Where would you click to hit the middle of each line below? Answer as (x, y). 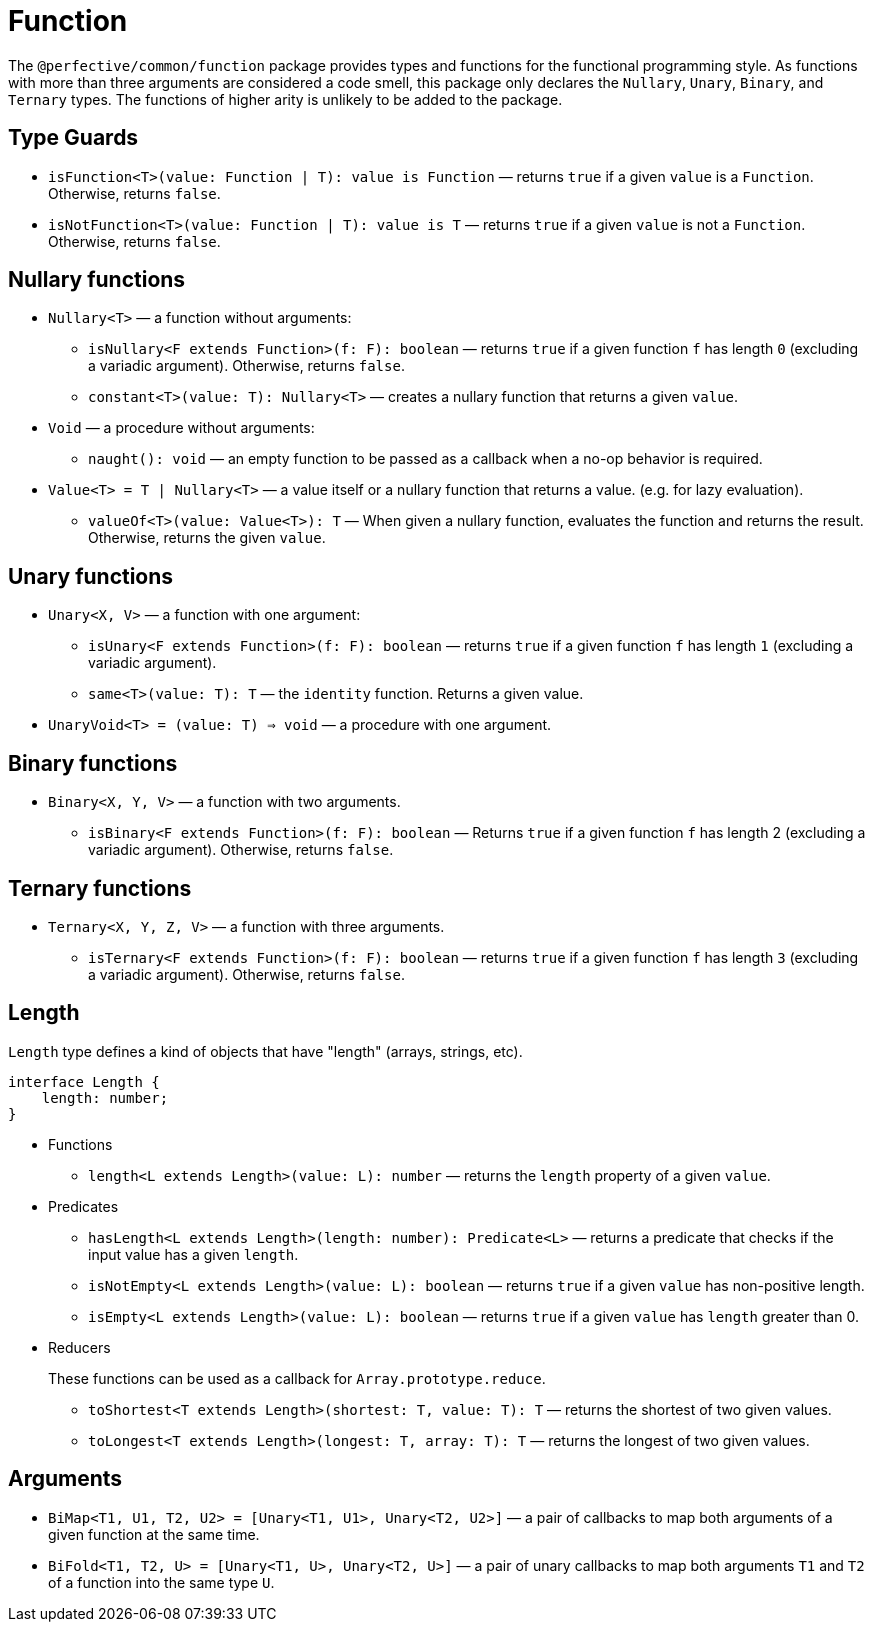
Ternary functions (100, 888)
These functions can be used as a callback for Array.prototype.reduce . (297, 1378)
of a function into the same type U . (161, 1582)
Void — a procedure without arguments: (181, 428)
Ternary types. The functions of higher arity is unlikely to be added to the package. (285, 99)
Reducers (79, 1347)
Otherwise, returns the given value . (207, 538)
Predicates (83, 1206)
